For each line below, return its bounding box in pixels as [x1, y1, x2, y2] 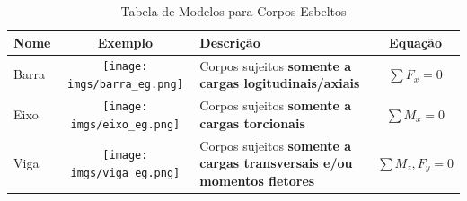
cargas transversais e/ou [199, 153, 353, 172]
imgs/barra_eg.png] [66, 78, 183, 92]
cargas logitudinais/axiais [199, 74, 360, 92]
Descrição [199, 32, 260, 51]
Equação [389, 32, 442, 51]
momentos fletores [199, 170, 315, 189]
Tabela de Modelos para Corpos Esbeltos [120, 2, 347, 20]
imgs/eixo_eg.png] [70, 118, 181, 131]
